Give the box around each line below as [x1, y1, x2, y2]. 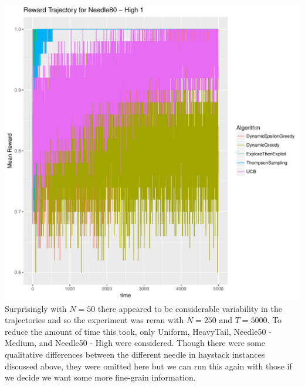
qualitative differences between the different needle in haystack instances [5, 348, 265, 360]
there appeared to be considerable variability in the [97, 302, 282, 314]
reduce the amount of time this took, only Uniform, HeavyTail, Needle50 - [5, 325, 272, 337]
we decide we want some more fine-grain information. [5, 371, 196, 383]
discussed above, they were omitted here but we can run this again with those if [5, 359, 292, 372]
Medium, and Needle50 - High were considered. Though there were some [5, 337, 265, 349]
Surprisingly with [5, 302, 67, 314]
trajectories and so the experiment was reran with [5, 314, 184, 326]
